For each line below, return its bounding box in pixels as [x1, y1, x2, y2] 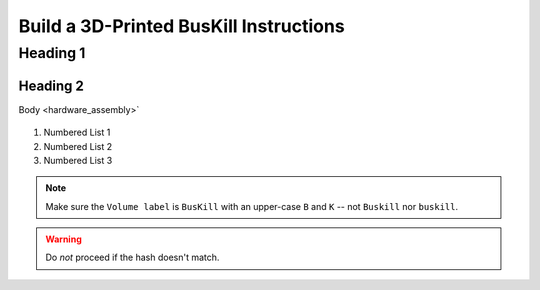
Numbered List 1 [43, 126, 111, 139]
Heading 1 [18, 44, 86, 62]
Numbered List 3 [43, 154, 113, 166]
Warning [45, 233, 82, 245]
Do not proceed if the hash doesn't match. [45, 251, 220, 264]
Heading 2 [18, 77, 85, 94]
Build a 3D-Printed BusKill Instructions [18, 15, 345, 37]
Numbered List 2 [43, 140, 113, 152]
